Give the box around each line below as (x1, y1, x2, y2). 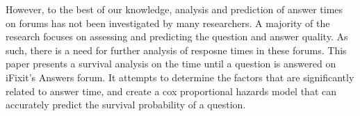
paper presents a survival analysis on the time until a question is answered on (6, 56, 336, 71)
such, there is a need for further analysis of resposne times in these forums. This (6, 42, 347, 57)
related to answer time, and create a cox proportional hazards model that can (6, 83, 336, 98)
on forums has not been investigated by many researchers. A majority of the (6, 15, 330, 30)
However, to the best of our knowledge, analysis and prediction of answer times (6, 2, 343, 16)
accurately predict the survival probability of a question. (6, 97, 246, 112)
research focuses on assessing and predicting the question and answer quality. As (6, 29, 348, 44)
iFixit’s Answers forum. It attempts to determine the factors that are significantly (6, 69, 354, 84)
